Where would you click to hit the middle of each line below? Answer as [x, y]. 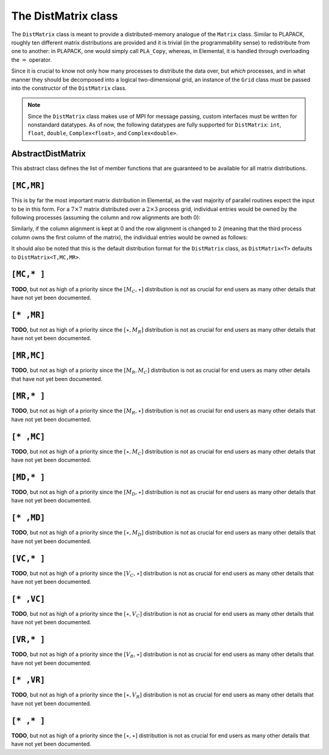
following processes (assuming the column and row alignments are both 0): [106, 217]
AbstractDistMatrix [49, 154]
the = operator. [31, 60]
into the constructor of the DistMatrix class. [69, 88]
